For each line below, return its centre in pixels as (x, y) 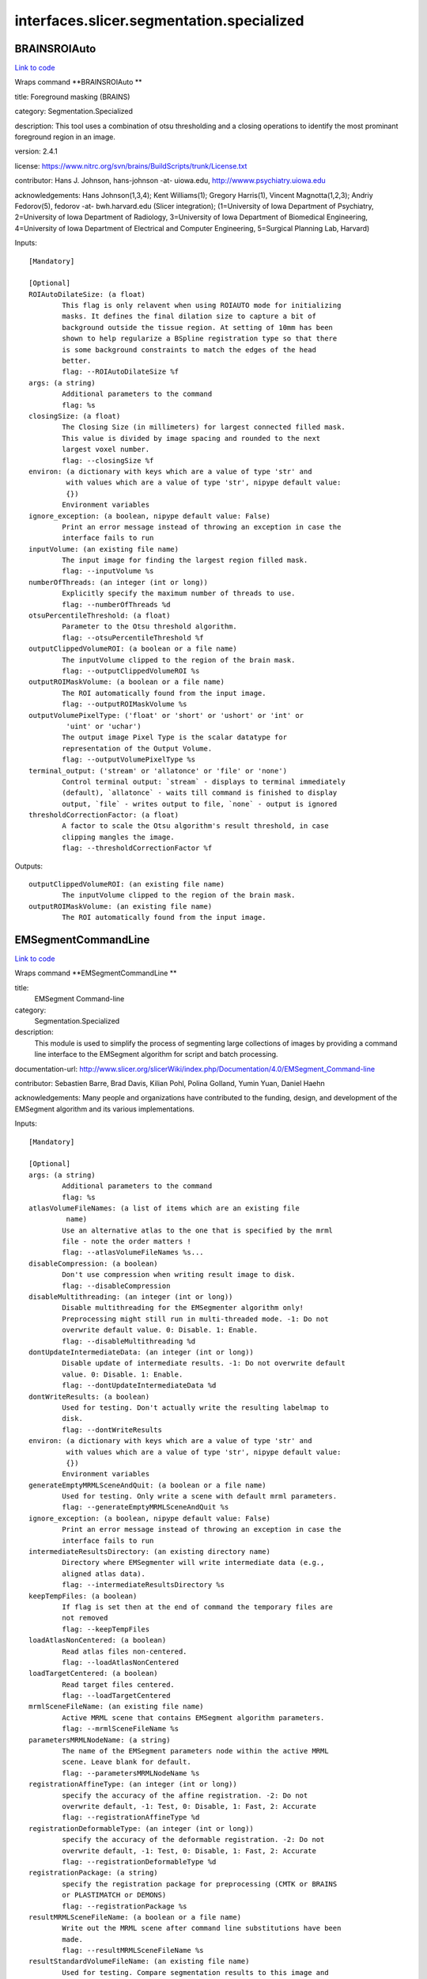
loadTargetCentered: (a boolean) (93, 1673)
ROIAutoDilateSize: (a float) (87, 294)
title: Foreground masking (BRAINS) (72, 97)
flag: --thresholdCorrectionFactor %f (137, 848)
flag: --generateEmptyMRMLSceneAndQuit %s (145, 1507)
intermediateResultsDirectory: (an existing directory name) (149, 1552)
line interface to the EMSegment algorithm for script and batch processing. (156, 1054)
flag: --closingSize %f (108, 460)
